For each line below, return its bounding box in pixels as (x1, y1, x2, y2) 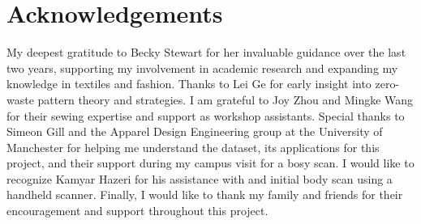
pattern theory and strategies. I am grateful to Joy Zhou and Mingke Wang (37, 91, 414, 108)
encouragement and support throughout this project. (6, 202, 268, 219)
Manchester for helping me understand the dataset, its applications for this (6, 138, 380, 155)
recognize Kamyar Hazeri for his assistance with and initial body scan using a (6, 170, 393, 187)
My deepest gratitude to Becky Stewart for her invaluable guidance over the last (6, 44, 406, 61)
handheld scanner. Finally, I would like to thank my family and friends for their (6, 186, 403, 203)
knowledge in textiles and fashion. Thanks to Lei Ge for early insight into (6, 75, 372, 92)
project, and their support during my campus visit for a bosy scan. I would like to (6, 154, 415, 171)
